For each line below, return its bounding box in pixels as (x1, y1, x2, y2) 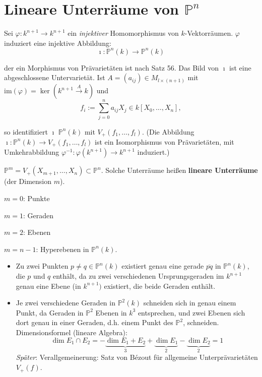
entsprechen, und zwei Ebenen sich (138, 307, 245, 318)
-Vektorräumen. (184, 28, 233, 38)
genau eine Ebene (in (16, 280, 81, 291)
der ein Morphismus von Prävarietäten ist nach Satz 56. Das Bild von (4, 62, 219, 73)
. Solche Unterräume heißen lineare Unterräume (101, 165, 258, 175)
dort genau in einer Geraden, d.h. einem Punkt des (16, 317, 173, 328)
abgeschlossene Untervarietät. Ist (4, 72, 105, 83)
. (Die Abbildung (142, 126, 194, 137)
